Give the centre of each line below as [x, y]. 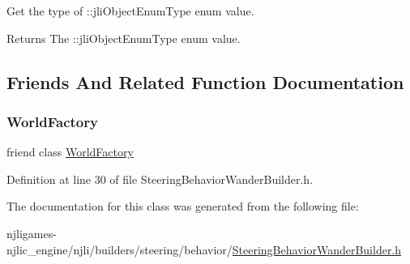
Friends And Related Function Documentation [205, 81]
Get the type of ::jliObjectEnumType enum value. [130, 11]
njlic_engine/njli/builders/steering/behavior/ [120, 249]
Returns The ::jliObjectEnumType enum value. [124, 38]
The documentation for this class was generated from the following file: [183, 206]
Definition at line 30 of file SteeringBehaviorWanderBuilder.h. [160, 179]
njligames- [32, 233]
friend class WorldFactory [70, 152]
